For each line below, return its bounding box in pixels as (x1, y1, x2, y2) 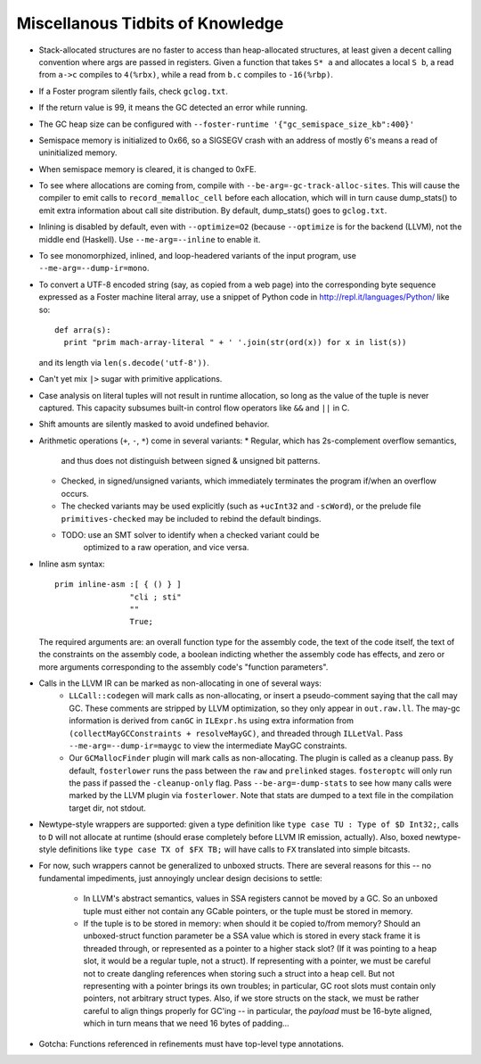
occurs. (61, 488, 89, 499)
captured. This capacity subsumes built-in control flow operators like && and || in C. (38, 402, 350, 413)
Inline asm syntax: (38, 558, 106, 569)
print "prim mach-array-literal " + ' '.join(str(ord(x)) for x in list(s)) (63, 337, 407, 348)
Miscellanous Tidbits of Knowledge (16, 13, 284, 33)
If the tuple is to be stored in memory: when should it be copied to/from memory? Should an (83, 918, 421, 928)
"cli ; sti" (129, 591, 182, 602)
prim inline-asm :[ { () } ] (54, 580, 182, 590)
